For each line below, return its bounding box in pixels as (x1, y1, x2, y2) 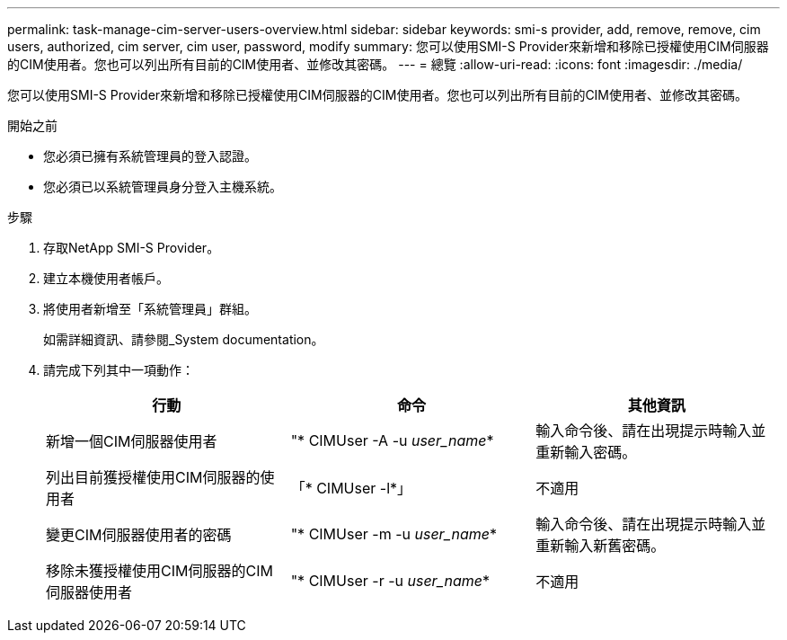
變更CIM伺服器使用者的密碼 (46, 526, 232, 544)
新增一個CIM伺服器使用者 (46, 432, 217, 450)
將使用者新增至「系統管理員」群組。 (43, 301, 257, 316)
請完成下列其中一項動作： (43, 362, 194, 378)
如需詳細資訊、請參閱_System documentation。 (43, 332, 324, 347)
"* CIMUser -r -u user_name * (290, 572, 490, 590)
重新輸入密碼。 (535, 443, 637, 461)
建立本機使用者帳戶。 (43, 271, 169, 286)
